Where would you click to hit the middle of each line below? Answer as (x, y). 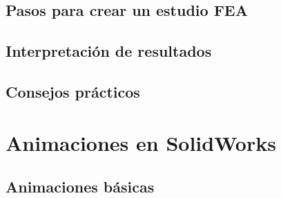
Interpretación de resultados (109, 51)
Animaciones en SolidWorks (141, 142)
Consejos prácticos (73, 91)
